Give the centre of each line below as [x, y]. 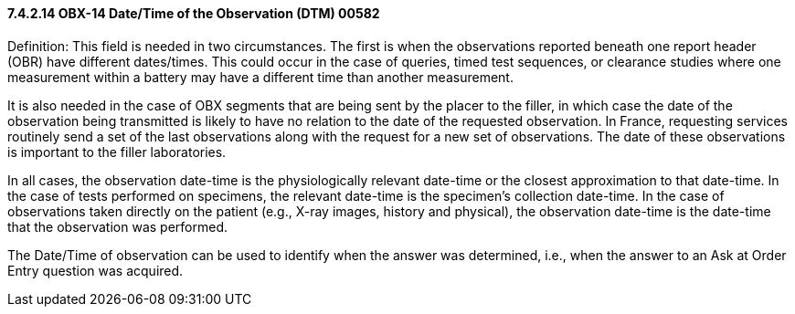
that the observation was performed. [117, 226]
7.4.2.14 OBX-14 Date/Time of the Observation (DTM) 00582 [194, 13]
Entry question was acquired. [95, 270]
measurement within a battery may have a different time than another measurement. [260, 77]
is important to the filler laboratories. [117, 152]
